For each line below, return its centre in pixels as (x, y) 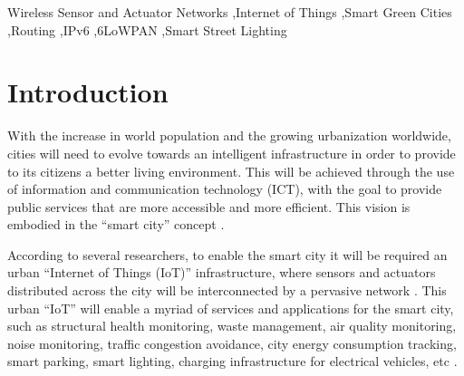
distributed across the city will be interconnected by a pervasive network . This (227, 290)
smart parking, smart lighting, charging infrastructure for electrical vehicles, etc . (232, 361)
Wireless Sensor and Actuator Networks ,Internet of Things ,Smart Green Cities (230, 12)
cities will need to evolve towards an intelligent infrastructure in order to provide (232, 153)
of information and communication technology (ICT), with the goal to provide (225, 189)
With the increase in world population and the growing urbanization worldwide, (229, 135)
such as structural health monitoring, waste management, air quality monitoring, (232, 326)
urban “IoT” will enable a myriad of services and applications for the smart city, (231, 308)
